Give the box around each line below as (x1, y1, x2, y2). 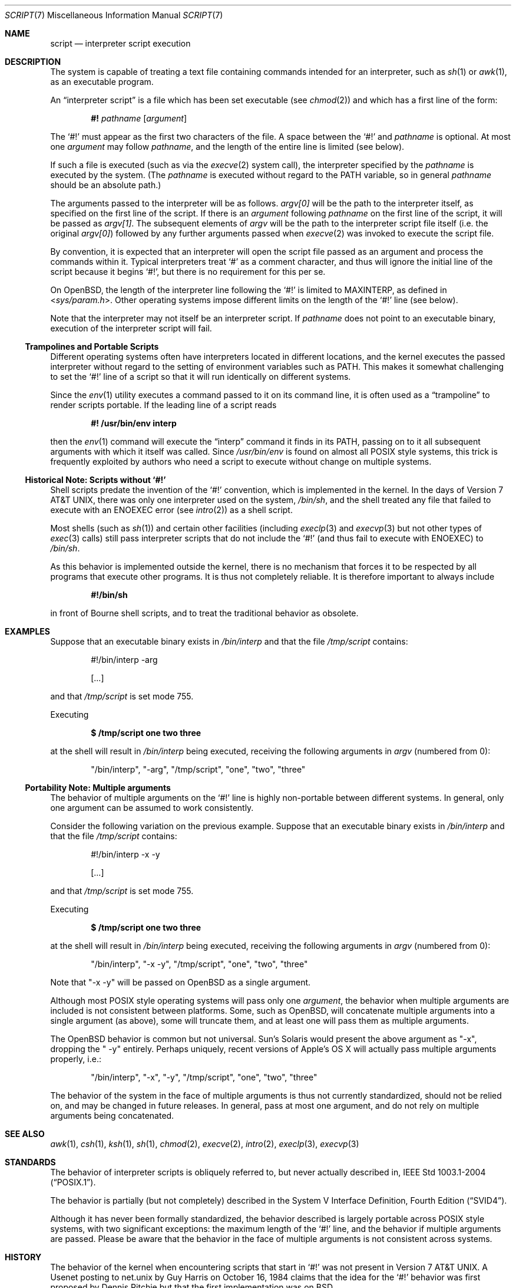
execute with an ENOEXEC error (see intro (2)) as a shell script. (50, 505, 293, 515)
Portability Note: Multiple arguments (25, 783, 171, 793)
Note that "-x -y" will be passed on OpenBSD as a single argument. (50, 977, 311, 987)
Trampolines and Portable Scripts (25, 341, 159, 351)
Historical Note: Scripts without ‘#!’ (25, 475, 166, 485)
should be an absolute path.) (50, 180, 161, 190)
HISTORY (5, 1252, 42, 1262)
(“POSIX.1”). (50, 1177, 96, 1187)
